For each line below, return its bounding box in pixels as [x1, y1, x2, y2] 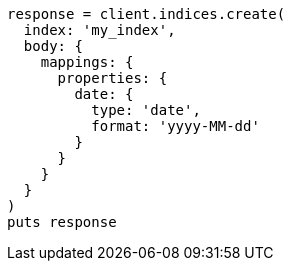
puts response [7, 214, 117, 230]
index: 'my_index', [23, 22, 176, 38]
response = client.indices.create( [7, 6, 286, 22]
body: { [23, 38, 83, 54]
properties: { [57, 70, 168, 86]
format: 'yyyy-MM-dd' [91, 118, 260, 134]
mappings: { [40, 54, 134, 70]
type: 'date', [91, 102, 201, 118]
